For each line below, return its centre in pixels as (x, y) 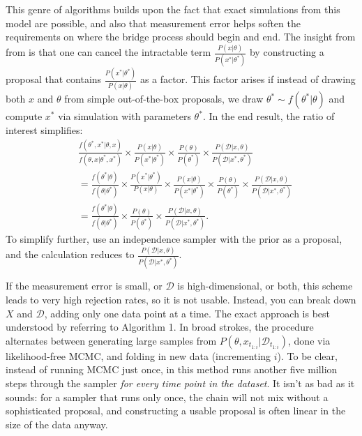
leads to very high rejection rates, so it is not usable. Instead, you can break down (181, 299)
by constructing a (287, 52)
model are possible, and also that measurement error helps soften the (153, 23)
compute (24, 116)
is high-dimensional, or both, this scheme (265, 286)
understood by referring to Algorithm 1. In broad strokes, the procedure (160, 327)
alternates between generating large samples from (111, 340)
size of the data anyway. (57, 424)
